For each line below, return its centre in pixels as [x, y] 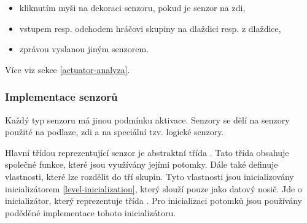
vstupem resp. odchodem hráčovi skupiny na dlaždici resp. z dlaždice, [150, 28]
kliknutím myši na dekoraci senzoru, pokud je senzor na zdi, [132, 7]
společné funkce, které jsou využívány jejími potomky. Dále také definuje [142, 164]
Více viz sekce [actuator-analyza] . [68, 69]
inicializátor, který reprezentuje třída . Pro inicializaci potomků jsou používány [153, 201]
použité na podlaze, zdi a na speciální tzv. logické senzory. [115, 132]
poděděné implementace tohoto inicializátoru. [91, 212]
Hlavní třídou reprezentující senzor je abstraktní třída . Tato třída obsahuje [147, 152]
